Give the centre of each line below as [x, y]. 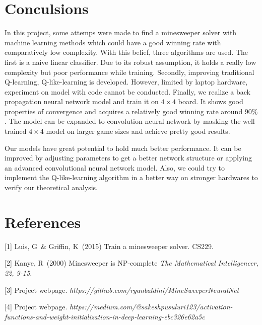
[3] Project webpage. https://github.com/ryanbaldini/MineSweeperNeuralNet [122, 290]
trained [16, 131]
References [43, 222]
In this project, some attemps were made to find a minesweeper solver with [121, 32]
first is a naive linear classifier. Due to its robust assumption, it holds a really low [130, 62]
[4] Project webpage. [36, 307]
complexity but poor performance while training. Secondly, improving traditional [129, 72]
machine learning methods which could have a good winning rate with [113, 42]
